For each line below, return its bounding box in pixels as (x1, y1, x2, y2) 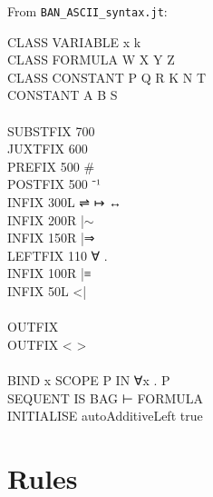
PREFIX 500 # (7, 156, 95, 175)
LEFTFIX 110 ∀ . (7, 245, 108, 264)
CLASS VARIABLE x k (7, 32, 141, 51)
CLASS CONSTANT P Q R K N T (7, 67, 207, 86)
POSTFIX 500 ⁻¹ (7, 174, 102, 194)
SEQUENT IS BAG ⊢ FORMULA (7, 388, 204, 407)
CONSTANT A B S (7, 85, 118, 104)
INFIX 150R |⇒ (7, 228, 95, 247)
